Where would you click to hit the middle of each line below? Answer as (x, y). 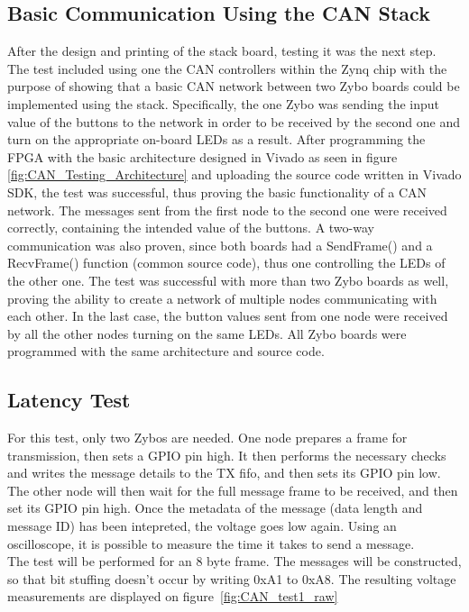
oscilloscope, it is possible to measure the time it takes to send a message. (211, 543)
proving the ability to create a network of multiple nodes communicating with (222, 298)
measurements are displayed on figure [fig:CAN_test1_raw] (173, 596)
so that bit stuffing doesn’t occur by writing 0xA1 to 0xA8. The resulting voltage (232, 578)
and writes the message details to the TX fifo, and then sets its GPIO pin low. (224, 473)
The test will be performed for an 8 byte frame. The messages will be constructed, (234, 561)
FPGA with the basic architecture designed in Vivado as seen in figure (202, 156)
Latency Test (69, 400)
